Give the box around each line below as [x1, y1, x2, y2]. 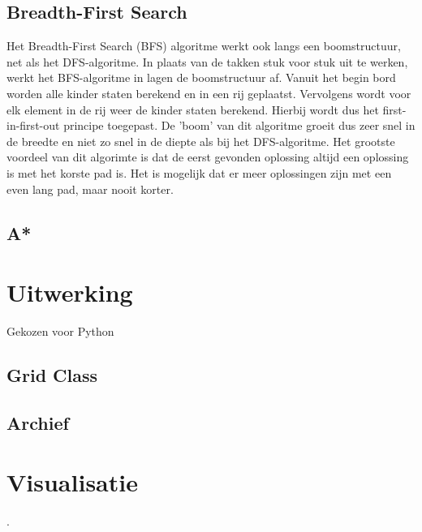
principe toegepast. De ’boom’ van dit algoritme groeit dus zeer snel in [63, 117, 416, 134]
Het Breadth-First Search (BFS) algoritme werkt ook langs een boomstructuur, [6, 37, 401, 54]
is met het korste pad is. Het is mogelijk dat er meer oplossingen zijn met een [6, 164, 392, 181]
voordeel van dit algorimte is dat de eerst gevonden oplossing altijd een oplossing [6, 148, 409, 165]
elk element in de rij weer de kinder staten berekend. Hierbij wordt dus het [6, 101, 379, 118]
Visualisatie [6, 466, 138, 499]
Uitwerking [6, 276, 133, 309]
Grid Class [6, 363, 98, 388]
